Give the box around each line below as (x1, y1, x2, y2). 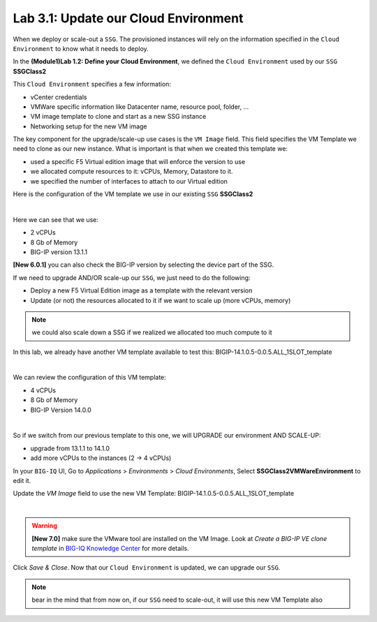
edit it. (13, 477, 31, 484)
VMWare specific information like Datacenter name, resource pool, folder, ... (30, 102, 249, 111)
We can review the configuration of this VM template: (13, 373, 167, 382)
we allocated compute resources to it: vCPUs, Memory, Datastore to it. (30, 168, 233, 176)
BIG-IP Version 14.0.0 (30, 406, 92, 414)
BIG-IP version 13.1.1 (30, 248, 87, 256)
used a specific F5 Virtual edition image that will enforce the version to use (30, 157, 246, 165)
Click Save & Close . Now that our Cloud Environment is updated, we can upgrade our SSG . (13, 563, 281, 572)
